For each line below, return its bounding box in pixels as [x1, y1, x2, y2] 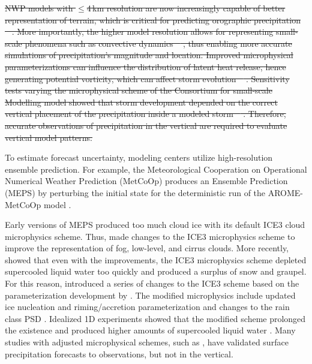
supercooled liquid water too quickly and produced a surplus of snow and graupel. [5, 265, 307, 278]
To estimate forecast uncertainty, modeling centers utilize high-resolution [5, 151, 273, 164]
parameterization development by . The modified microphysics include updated [5, 288, 296, 301]
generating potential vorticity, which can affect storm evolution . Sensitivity [5, 72, 290, 85]
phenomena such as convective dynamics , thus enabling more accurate [25, 37, 292, 49]
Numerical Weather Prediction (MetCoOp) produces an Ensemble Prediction [5, 175, 288, 187]
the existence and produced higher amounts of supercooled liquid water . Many [5, 324, 296, 336]
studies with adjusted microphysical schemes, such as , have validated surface [5, 336, 289, 348]
